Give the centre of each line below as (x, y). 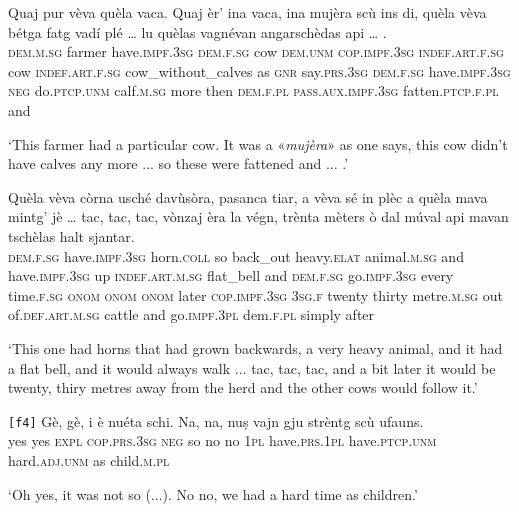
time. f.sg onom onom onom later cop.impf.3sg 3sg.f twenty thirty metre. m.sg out (255, 294)
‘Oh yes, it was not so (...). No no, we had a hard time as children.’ (213, 493)
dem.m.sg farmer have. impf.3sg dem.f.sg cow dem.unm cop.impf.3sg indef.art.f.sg (256, 51)
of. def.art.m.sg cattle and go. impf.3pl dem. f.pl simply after (191, 314)
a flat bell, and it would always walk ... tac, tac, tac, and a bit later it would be (252, 367)
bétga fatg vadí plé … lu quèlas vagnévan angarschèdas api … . (197, 31)
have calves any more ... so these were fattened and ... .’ (178, 163)
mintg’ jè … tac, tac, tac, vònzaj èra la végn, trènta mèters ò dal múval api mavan (258, 216)
